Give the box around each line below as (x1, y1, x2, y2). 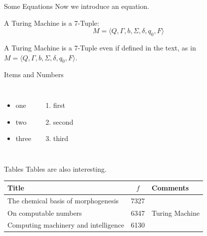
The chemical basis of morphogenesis (7, 195, 119, 205)
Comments (152, 182, 189, 192)
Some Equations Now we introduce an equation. (4, 1, 149, 11)
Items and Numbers (4, 69, 64, 80)
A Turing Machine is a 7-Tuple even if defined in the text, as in (4, 42, 196, 52)
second (53, 116, 74, 127)
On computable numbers (7, 207, 82, 218)
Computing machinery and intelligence (7, 220, 124, 230)
